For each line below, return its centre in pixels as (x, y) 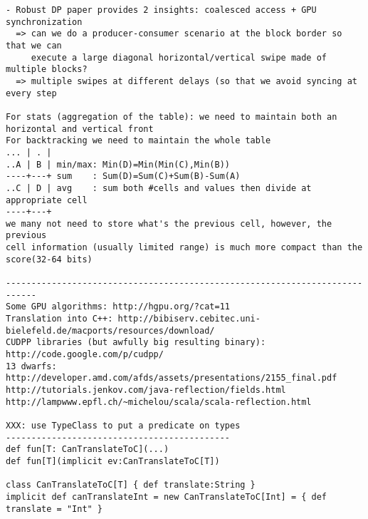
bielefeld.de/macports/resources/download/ (110, 330)
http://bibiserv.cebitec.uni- (189, 319)
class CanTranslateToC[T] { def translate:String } (131, 485)
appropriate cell (47, 200)
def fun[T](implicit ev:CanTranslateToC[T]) (113, 461)
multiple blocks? (47, 70)
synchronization (44, 22)
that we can (34, 45)
